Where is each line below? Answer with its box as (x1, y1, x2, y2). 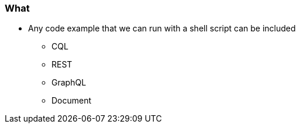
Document (51, 95, 92, 106)
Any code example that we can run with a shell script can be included (28, 23, 296, 34)
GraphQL (51, 77, 87, 88)
